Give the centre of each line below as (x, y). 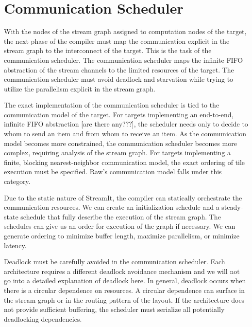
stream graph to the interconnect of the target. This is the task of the (108, 50)
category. (17, 181)
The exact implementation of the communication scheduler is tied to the (112, 105)
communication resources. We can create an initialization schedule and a (112, 207)
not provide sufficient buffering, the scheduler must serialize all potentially (114, 309)
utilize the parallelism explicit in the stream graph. (80, 88)
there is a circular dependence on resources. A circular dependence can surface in (125, 290)
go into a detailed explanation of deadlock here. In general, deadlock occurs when (125, 281)
